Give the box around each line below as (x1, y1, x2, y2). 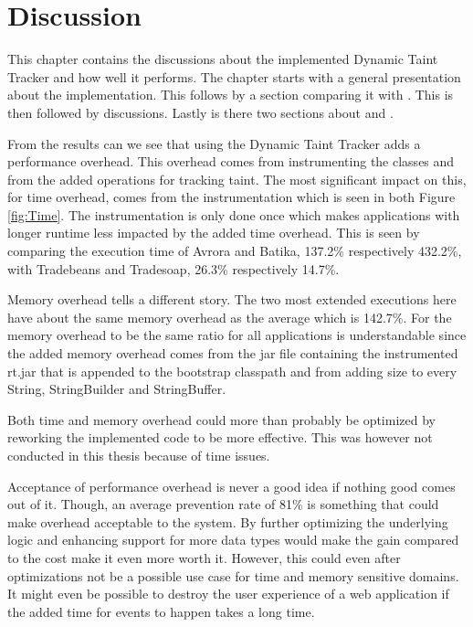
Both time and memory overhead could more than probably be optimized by (7, 409, 436, 429)
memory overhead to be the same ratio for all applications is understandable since (7, 325, 467, 345)
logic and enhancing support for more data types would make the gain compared (7, 530, 459, 549)
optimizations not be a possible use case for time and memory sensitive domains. (7, 566, 459, 585)
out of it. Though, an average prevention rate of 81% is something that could (7, 494, 439, 514)
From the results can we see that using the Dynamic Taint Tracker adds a (7, 133, 421, 153)
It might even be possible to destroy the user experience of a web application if (7, 584, 449, 603)
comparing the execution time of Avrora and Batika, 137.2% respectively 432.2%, (7, 241, 462, 260)
